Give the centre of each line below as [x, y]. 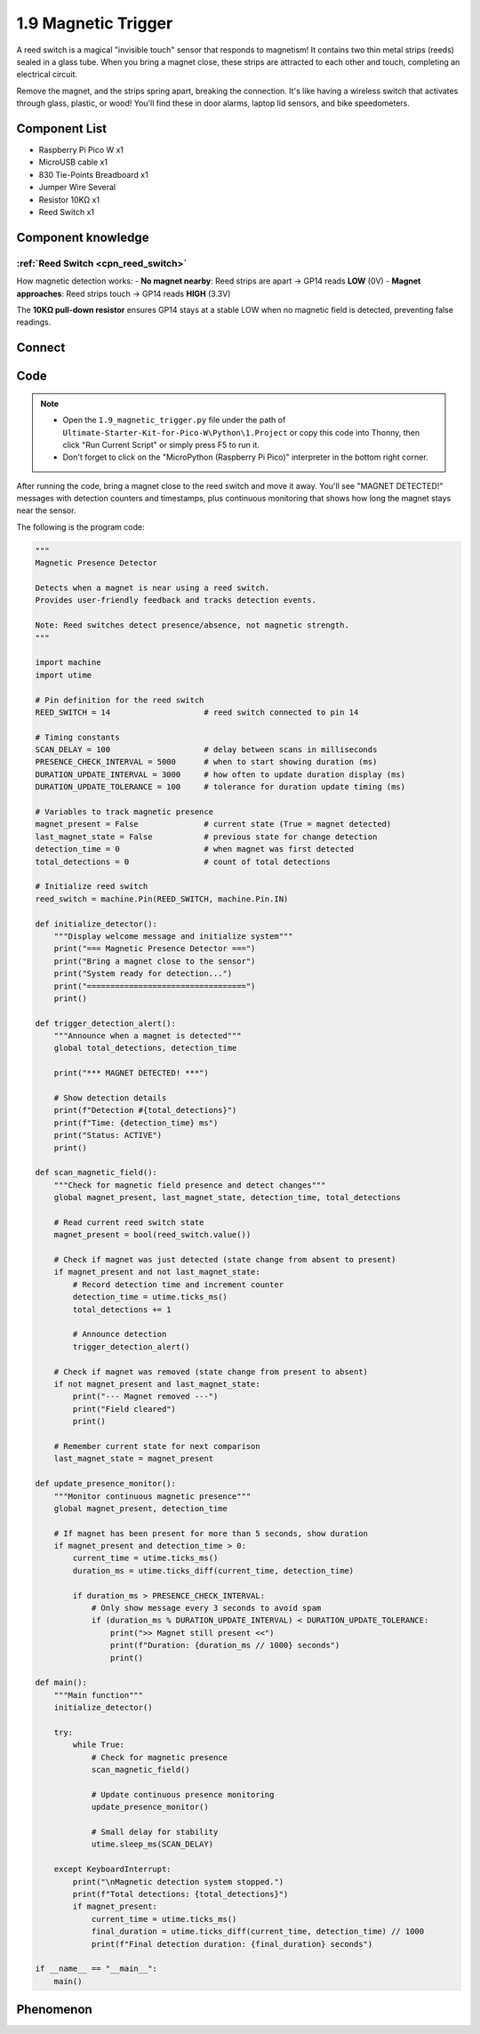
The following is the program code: [80, 527]
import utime [64, 675]
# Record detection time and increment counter [178, 1284]
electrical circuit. [47, 75]
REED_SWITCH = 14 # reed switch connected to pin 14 [197, 712]
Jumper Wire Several [77, 188]
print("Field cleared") [124, 1409]
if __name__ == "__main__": [96, 1969]
